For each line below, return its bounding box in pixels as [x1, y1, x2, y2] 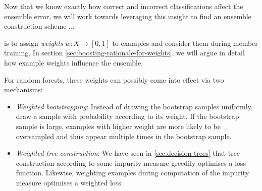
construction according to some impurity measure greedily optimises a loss [16, 157, 246, 168]
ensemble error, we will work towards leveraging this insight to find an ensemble [4, 11, 251, 21]
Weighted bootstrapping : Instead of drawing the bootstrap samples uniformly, [16, 101, 253, 111]
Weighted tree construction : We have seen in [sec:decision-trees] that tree [16, 148, 240, 158]
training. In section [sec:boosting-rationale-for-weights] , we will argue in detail [4, 47, 245, 58]
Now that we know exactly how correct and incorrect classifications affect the [4, 1, 243, 11]
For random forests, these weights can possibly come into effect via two [4, 74, 224, 85]
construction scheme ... [4, 21, 75, 31]
